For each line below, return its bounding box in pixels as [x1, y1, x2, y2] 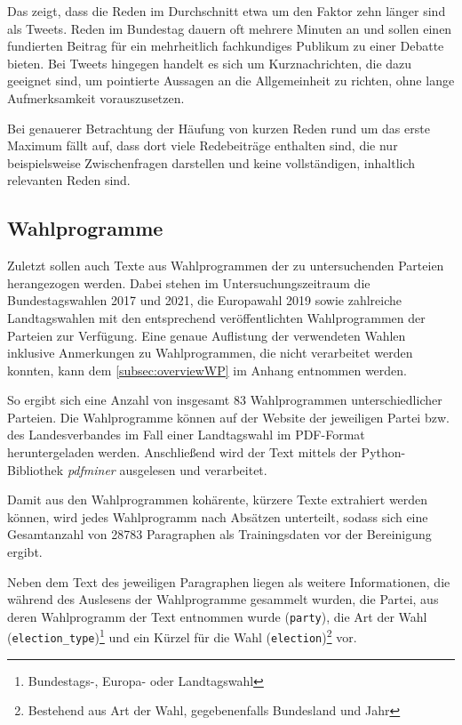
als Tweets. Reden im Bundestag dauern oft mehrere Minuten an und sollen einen [7, 19, 452, 37]
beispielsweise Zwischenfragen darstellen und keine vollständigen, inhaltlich [7, 153, 416, 172]
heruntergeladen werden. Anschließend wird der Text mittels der [7, 443, 357, 462]
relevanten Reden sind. [7, 171, 131, 189]
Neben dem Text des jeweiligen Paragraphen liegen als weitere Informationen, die [7, 572, 450, 591]
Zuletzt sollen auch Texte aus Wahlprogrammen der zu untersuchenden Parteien [7, 256, 444, 275]
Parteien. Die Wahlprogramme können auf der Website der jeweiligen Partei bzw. [7, 407, 450, 426]
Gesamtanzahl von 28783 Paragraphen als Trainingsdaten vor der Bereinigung [7, 525, 432, 544]
